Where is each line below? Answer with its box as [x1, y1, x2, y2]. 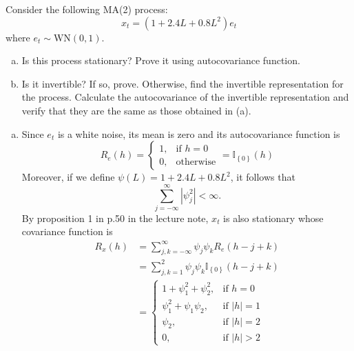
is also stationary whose [223, 210, 324, 225]
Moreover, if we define [21, 170, 115, 184]
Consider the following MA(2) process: [6, 2, 168, 16]
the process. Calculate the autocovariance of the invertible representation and [21, 90, 349, 104]
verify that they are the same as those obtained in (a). [21, 103, 251, 117]
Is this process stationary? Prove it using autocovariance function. [21, 53, 300, 68]
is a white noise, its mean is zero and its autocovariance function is [57, 126, 340, 141]
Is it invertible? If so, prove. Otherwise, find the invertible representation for [21, 76, 344, 90]
